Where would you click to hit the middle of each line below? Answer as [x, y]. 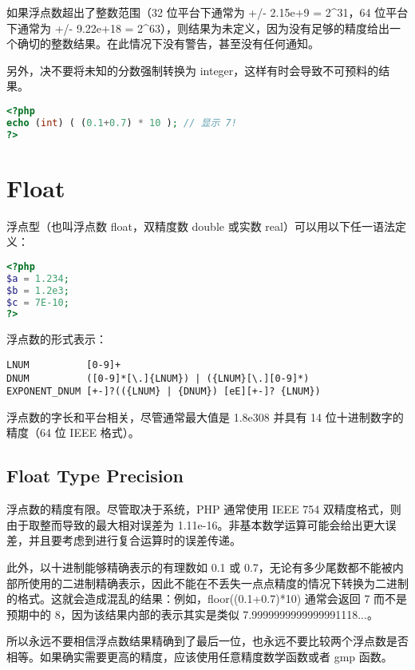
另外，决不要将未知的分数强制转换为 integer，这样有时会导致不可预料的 [193, 70]
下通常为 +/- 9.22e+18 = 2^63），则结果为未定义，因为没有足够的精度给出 [198, 28]
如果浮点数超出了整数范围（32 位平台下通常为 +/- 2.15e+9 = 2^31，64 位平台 [207, 12]
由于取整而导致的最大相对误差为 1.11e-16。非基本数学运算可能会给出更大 [196, 524]
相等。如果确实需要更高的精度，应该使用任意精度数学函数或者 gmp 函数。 [200, 656]
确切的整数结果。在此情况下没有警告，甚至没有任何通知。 [168, 44]
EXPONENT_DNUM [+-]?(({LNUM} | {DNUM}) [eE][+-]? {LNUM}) [164, 392]
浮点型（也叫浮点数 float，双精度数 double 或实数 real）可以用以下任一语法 [201, 226]
